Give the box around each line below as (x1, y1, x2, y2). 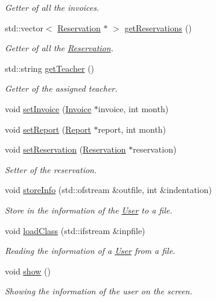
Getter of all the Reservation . (5, 42, 113, 54)
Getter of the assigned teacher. (5, 82, 118, 95)
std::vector (5, 21, 43, 34)
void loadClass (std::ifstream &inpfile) (5, 224, 145, 236)
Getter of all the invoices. (5, 1, 100, 13)
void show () (5, 264, 51, 277)
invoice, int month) (98, 102, 169, 115)
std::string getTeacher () (5, 62, 95, 74)
